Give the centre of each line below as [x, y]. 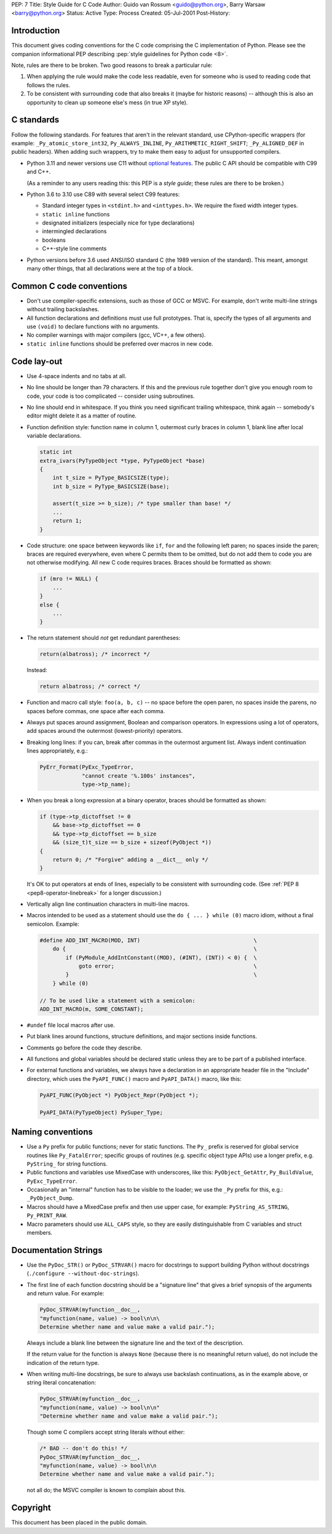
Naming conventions [52, 1132]
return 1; [67, 521]
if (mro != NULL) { [69, 579]
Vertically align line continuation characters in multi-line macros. [108, 904]
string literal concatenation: [61, 1383]
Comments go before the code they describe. [85, 1048]
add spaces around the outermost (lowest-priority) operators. [105, 731]
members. [40, 1233]
